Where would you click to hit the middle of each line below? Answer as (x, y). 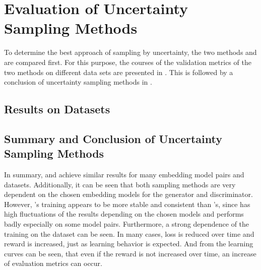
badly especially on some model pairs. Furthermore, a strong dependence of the (127, 224)
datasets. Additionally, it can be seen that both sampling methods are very (120, 184)
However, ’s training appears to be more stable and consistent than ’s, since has (127, 204)
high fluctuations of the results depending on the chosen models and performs (124, 214)
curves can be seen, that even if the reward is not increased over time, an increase (130, 253)
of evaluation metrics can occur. (53, 263)
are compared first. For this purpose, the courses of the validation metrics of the (128, 62)
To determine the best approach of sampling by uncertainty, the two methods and (130, 52)
